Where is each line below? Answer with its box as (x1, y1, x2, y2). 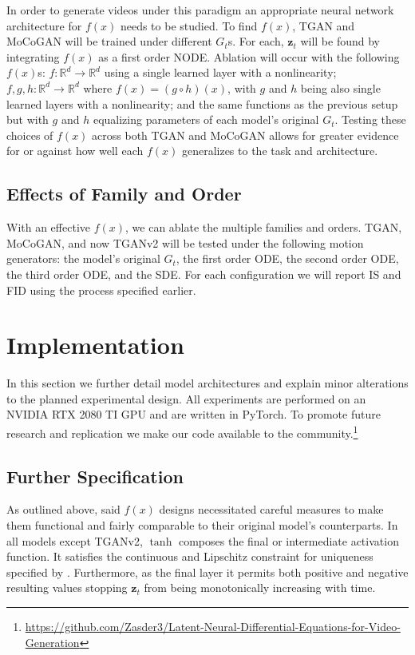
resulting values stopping (6, 579, 128, 596)
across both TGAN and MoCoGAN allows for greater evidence (92, 126, 399, 143)
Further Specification (6, 463, 184, 488)
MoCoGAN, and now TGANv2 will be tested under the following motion (6, 234, 364, 251)
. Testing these (334, 111, 406, 128)
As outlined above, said (6, 501, 121, 518)
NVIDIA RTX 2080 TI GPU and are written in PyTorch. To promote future (6, 406, 381, 423)
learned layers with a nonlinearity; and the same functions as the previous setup (6, 95, 398, 112)
